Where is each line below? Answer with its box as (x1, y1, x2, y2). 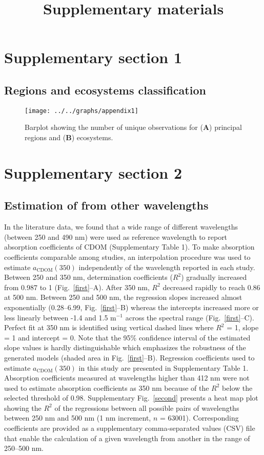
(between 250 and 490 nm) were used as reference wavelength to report (4, 231, 228, 242)
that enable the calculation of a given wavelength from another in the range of (4, 432, 250, 443)
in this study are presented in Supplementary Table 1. (78, 362, 249, 373)
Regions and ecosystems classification (4, 82, 206, 98)
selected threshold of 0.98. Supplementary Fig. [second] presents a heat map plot (4, 392, 258, 403)
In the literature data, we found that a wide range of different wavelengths (4, 221, 238, 232)
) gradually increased (181, 272, 247, 282)
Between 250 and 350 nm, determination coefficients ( (4, 272, 173, 282)
